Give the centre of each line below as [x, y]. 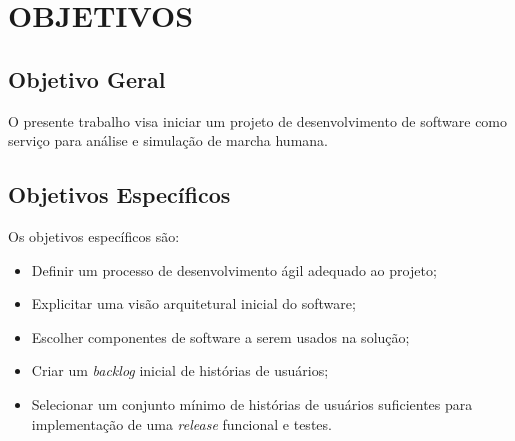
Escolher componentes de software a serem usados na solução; [220, 336]
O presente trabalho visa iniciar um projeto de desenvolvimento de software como [258, 120]
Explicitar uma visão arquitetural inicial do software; [193, 303]
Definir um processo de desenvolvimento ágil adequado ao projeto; [234, 269]
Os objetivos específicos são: [94, 235]
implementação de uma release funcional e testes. [181, 423]
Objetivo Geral [87, 78]
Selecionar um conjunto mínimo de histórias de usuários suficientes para [252, 403]
